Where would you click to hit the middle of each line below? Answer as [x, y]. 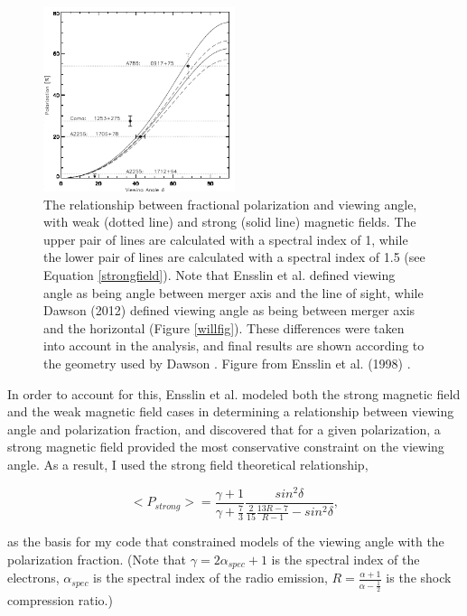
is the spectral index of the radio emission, [210, 578]
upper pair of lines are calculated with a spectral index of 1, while [226, 239]
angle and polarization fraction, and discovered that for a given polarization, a [224, 429]
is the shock [419, 578]
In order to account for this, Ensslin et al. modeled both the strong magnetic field [234, 393]
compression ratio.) [60, 600]
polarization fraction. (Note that [97, 559]
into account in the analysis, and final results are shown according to [234, 345]
